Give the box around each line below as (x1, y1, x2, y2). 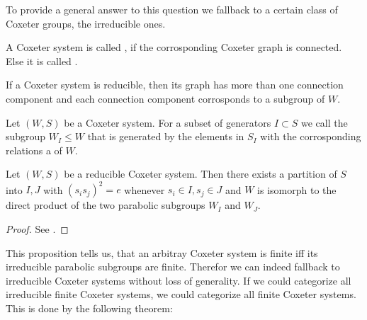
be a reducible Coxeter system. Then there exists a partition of (64, 166, 337, 181)
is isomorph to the (257, 182, 337, 197)
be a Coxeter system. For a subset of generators (64, 115, 271, 130)
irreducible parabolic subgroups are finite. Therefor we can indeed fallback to (6, 259, 340, 274)
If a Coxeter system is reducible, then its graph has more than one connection (6, 77, 344, 92)
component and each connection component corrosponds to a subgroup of (6, 91, 325, 105)
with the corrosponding (260, 129, 361, 144)
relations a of (6, 142, 62, 157)
